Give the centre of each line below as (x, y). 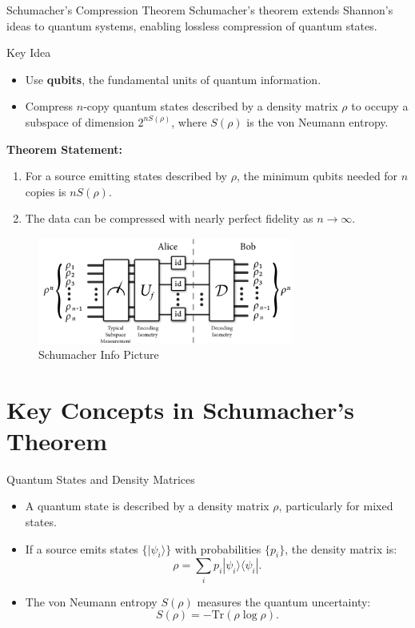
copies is (46, 191)
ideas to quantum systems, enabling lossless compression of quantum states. (192, 25)
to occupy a (380, 106)
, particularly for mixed (336, 506)
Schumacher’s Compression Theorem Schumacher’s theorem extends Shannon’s (200, 10)
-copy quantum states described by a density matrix (211, 106)
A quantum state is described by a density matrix (147, 506)
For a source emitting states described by (126, 176)
